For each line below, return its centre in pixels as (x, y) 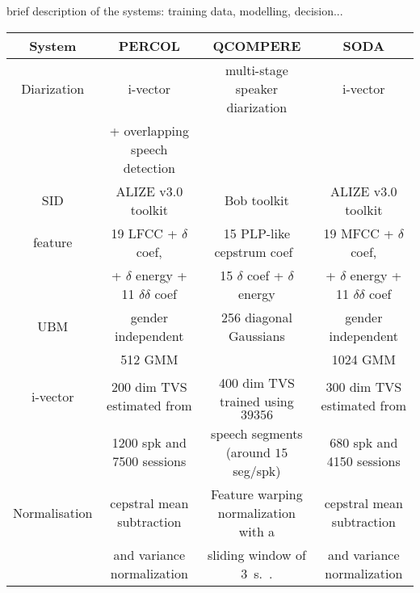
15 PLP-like (257, 233)
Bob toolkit (256, 200)
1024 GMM (363, 359)
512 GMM (149, 359)
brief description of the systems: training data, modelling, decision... (175, 11)
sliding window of (256, 554)
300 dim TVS (364, 387)
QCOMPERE (257, 45)
